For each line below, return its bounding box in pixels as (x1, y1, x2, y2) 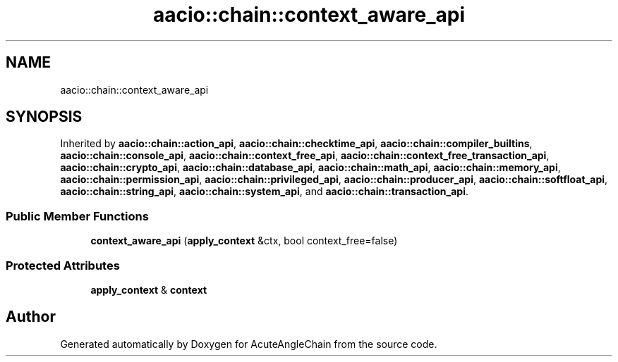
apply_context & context (90, 283, 207, 296)
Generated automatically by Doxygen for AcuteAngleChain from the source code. (60, 337, 437, 350)
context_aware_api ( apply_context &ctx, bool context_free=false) (90, 235, 398, 247)
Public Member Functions (6, 208, 149, 223)
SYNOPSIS (6, 108, 83, 126)
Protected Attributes (6, 258, 120, 273)
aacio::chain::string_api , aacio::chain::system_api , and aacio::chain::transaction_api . (60, 185, 469, 198)
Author (6, 308, 56, 326)
